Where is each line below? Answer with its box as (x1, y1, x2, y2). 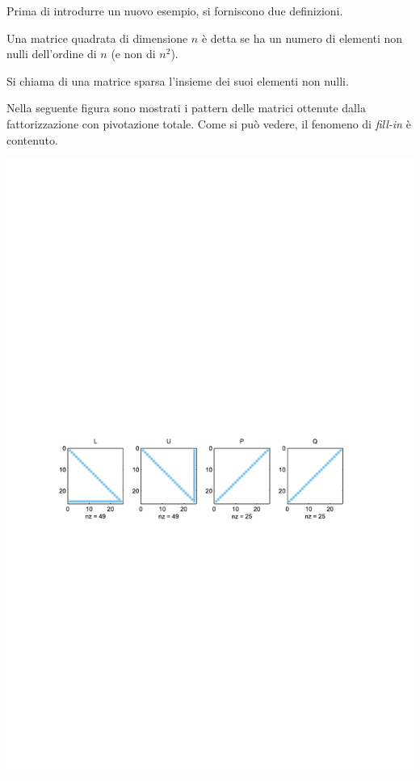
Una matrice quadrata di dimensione (6, 29, 188, 46)
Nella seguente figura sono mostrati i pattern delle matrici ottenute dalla (6, 99, 366, 116)
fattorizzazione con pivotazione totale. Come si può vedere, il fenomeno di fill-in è (6, 115, 411, 132)
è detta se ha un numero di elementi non (201, 29, 403, 46)
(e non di (111, 45, 156, 62)
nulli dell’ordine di (6, 45, 97, 62)
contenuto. (6, 131, 58, 148)
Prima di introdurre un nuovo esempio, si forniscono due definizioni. (6, 2, 343, 19)
